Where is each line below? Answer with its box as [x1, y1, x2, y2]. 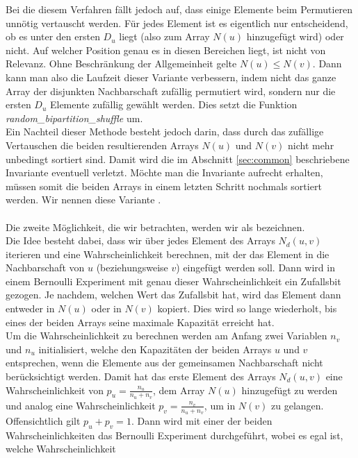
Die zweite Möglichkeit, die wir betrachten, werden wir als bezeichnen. [6, 219, 305, 234]
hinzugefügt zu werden [241, 382, 338, 397]
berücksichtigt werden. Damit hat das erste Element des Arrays [6, 369, 276, 384]
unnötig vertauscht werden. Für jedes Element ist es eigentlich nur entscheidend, [6, 15, 348, 30]
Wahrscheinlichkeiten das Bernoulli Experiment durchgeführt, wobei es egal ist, [6, 427, 343, 442]
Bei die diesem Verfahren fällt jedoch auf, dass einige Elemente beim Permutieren [6, 2, 353, 16]
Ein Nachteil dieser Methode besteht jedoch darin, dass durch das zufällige [6, 124, 324, 139]
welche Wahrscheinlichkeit [6, 441, 116, 456]
